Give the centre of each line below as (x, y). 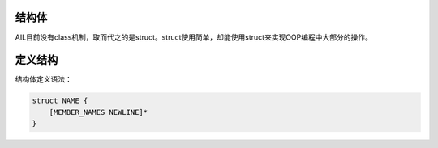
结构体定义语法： (43, 79)
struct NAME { (60, 101)
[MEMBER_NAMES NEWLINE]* (99, 112)
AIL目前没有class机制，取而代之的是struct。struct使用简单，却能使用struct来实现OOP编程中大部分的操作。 (194, 37)
